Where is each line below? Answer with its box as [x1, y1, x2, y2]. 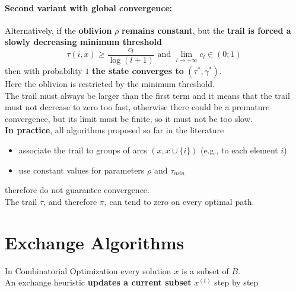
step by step [214, 276, 259, 288]
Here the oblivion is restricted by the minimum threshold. [5, 78, 215, 90]
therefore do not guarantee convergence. [5, 184, 149, 196]
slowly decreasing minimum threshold [5, 36, 162, 48]
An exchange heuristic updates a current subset [5, 276, 192, 288]
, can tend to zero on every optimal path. [104, 195, 254, 207]
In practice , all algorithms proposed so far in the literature [5, 124, 224, 136]
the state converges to [92, 65, 184, 77]
